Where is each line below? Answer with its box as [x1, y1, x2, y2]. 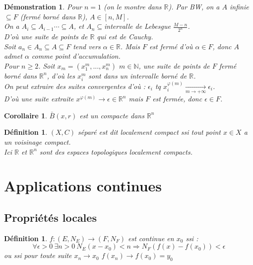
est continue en [128, 233, 174, 243]
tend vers [73, 41, 101, 51]
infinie [229, 1, 249, 11]
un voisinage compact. [4, 136, 71, 147]
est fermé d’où [149, 41, 193, 51]
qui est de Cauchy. [97, 31, 153, 42]
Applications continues [4, 176, 162, 196]
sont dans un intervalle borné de [88, 70, 187, 81]
